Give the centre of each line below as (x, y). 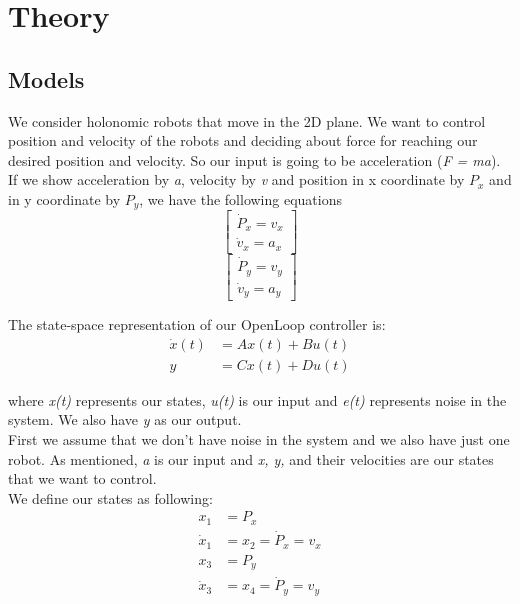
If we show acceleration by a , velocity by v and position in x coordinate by (236, 179)
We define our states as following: (110, 497)
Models (46, 78)
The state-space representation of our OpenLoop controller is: (197, 324)
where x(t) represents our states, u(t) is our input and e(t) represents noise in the (257, 399)
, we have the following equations (240, 198)
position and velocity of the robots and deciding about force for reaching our (243, 140)
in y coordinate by (64, 198)
